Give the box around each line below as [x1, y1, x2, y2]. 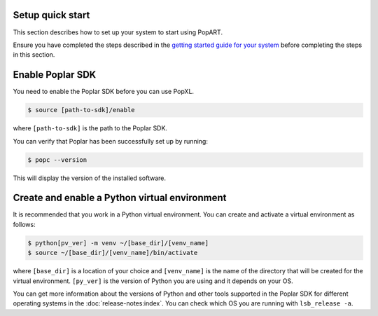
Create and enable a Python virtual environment [13, 192, 227, 204]
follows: [13, 220, 36, 228]
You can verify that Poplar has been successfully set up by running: [13, 137, 208, 145]
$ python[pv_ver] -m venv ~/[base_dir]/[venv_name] [27, 239, 209, 247]
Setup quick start [13, 9, 90, 21]
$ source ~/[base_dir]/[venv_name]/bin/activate [27, 249, 198, 257]
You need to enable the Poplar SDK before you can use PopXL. [13, 88, 195, 96]
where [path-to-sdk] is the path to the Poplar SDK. [13, 124, 168, 132]
